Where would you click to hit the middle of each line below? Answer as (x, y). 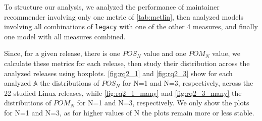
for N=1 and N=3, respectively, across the (188, 83)
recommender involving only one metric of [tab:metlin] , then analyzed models (124, 16)
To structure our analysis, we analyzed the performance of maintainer (112, 7)
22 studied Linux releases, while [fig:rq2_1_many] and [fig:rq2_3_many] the (123, 93)
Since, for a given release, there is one (62, 53)
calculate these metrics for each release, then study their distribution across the (127, 63)
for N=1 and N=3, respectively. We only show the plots (163, 103)
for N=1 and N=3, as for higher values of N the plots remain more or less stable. (129, 112)
